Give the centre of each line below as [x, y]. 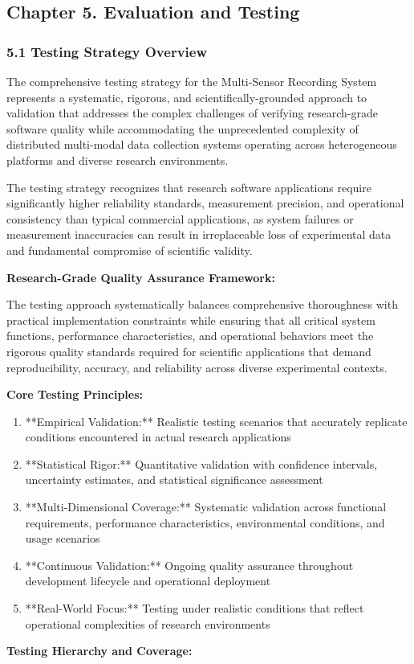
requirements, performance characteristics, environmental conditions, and [205, 522]
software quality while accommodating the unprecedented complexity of [183, 128]
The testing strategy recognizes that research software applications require [189, 187]
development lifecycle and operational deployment [148, 581]
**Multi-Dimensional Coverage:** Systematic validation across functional [206, 507]
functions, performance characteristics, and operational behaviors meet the [190, 336]
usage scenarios [63, 538]
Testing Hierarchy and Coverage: [99, 651]
